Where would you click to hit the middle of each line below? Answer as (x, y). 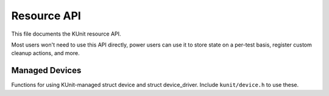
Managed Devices (46, 70)
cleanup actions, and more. (45, 53)
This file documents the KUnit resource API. (66, 34)
